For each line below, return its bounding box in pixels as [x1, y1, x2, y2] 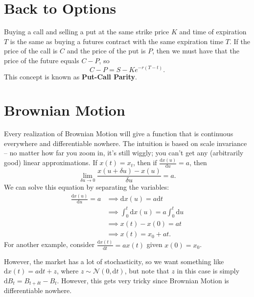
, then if [133, 157, 157, 168]
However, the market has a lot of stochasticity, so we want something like [4, 256, 224, 266]
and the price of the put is [67, 46, 146, 56]
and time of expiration [179, 26, 247, 37]
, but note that [124, 266, 169, 276]
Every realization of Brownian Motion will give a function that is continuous [4, 128, 233, 139]
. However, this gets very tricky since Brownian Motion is [57, 275, 229, 285]
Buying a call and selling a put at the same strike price [4, 26, 169, 37]
